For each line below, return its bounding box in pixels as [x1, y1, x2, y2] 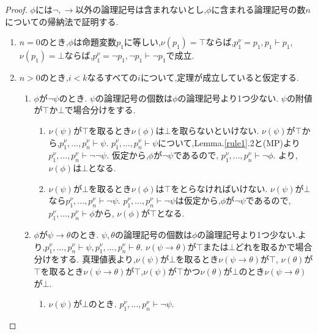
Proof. [5, 3, 28, 15]
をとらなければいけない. [171, 182, 268, 195]
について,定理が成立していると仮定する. [140, 71, 299, 84]
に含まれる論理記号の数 [211, 3, 306, 15]
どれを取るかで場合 [235, 240, 312, 253]
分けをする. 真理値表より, [34, 253, 136, 265]
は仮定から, [175, 194, 221, 207]
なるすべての [87, 71, 138, 84]
